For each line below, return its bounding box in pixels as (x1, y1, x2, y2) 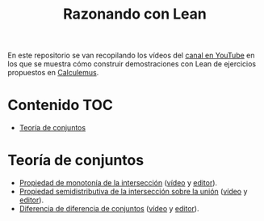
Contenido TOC (7, 96, 114, 114)
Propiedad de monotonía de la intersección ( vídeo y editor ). (19, 178, 218, 188)
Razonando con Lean (63, 5, 207, 23)
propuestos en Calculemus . (7, 68, 99, 78)
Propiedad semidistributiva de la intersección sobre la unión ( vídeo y (19, 187, 248, 197)
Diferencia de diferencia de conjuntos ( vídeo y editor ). (19, 204, 199, 214)
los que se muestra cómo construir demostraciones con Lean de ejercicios (7, 59, 256, 69)
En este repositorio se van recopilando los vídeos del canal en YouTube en (7, 50, 255, 61)
